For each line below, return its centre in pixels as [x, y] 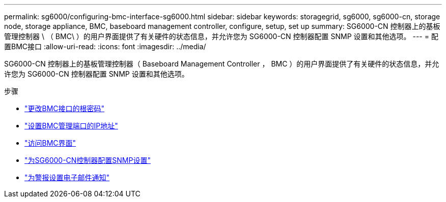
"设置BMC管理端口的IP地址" [71, 126]
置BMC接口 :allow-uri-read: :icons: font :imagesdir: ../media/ [105, 46]
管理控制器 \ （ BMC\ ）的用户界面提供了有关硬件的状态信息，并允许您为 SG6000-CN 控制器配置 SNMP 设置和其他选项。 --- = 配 [221, 36]
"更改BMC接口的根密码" [65, 108]
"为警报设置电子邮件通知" [67, 177]
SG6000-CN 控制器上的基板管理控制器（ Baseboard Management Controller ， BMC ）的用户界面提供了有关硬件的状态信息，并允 [222, 64]
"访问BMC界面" [50, 143]
